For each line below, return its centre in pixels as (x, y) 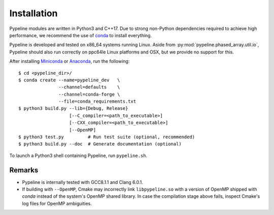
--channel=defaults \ (89, 87)
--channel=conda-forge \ (89, 94)
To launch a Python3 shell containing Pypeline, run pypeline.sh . (78, 156)
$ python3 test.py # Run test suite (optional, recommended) (107, 137)
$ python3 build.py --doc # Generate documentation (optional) (100, 144)
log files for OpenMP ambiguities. (57, 203)
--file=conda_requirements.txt (97, 101)
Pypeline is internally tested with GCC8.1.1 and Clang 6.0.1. (82, 182)
